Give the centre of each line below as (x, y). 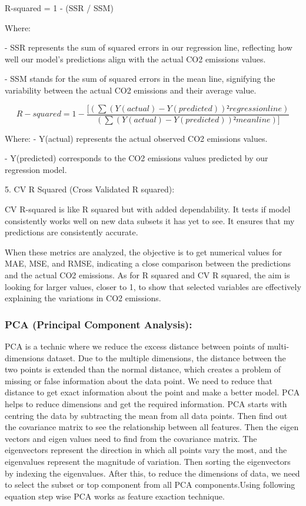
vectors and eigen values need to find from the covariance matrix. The (131, 438)
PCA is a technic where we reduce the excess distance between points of (135, 346)
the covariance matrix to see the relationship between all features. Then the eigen (152, 427)
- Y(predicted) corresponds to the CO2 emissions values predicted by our (137, 158)
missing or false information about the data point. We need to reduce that (139, 380)
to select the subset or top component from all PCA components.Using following (150, 485)
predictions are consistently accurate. (71, 232)
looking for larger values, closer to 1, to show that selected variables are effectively (153, 286)
